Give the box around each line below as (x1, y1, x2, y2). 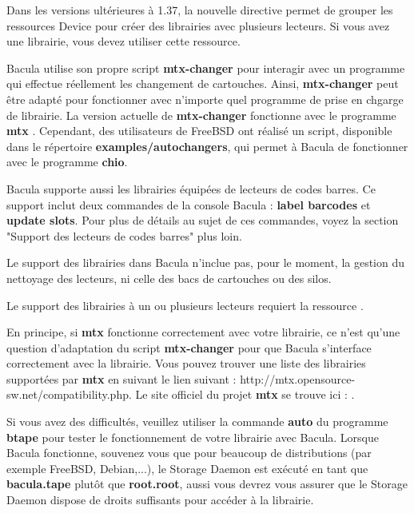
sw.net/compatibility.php (6, 386, 129, 403)
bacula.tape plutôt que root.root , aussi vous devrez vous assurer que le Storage (6, 475, 408, 492)
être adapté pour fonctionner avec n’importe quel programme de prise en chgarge (6, 90, 404, 107)
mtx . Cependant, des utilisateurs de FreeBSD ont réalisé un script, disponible (6, 122, 392, 139)
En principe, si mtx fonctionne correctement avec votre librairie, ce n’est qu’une (6, 324, 400, 340)
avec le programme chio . (6, 153, 128, 170)
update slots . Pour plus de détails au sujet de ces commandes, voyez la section (6, 212, 399, 229)
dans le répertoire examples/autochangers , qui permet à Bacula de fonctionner (6, 137, 408, 154)
